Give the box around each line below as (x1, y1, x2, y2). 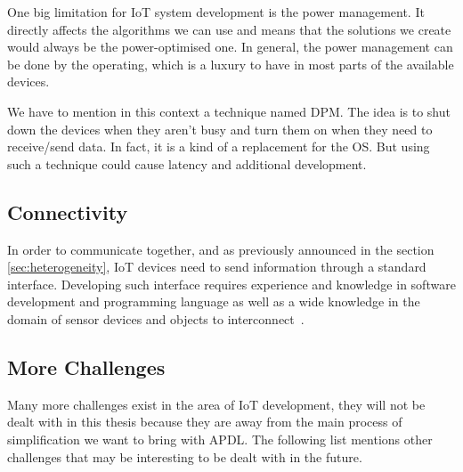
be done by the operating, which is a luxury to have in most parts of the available (7, 54, 454, 73)
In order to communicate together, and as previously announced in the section (7, 240, 435, 258)
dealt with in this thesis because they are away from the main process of (7, 412, 402, 431)
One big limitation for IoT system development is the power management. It (7, 3, 425, 20)
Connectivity (7, 198, 128, 225)
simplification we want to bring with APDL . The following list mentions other (7, 429, 433, 448)
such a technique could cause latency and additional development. (7, 154, 367, 173)
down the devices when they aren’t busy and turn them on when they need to (7, 119, 433, 138)
